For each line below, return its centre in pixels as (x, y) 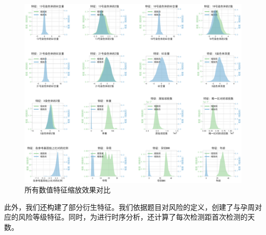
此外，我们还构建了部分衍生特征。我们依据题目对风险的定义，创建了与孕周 (129, 207)
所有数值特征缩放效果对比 (68, 190)
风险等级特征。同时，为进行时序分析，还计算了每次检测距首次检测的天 (136, 217)
